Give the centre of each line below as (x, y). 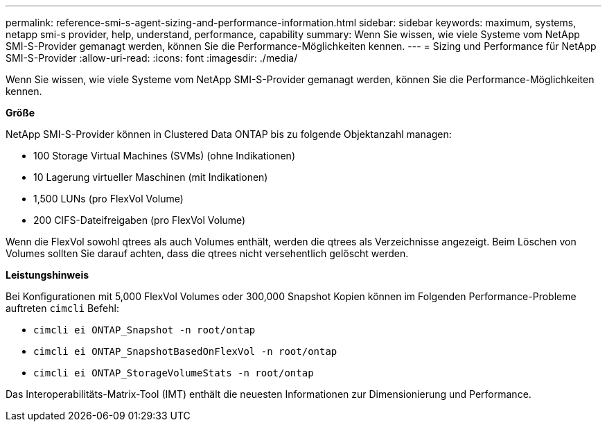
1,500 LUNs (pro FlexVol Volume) (108, 199)
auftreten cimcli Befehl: (62, 308)
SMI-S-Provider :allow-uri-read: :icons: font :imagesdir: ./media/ (152, 58)
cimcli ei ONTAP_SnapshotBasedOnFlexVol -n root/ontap (185, 351)
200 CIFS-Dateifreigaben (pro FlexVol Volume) (140, 220)
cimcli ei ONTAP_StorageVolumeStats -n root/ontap (174, 373)
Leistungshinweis (47, 275)
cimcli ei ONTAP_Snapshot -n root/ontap (144, 330)
